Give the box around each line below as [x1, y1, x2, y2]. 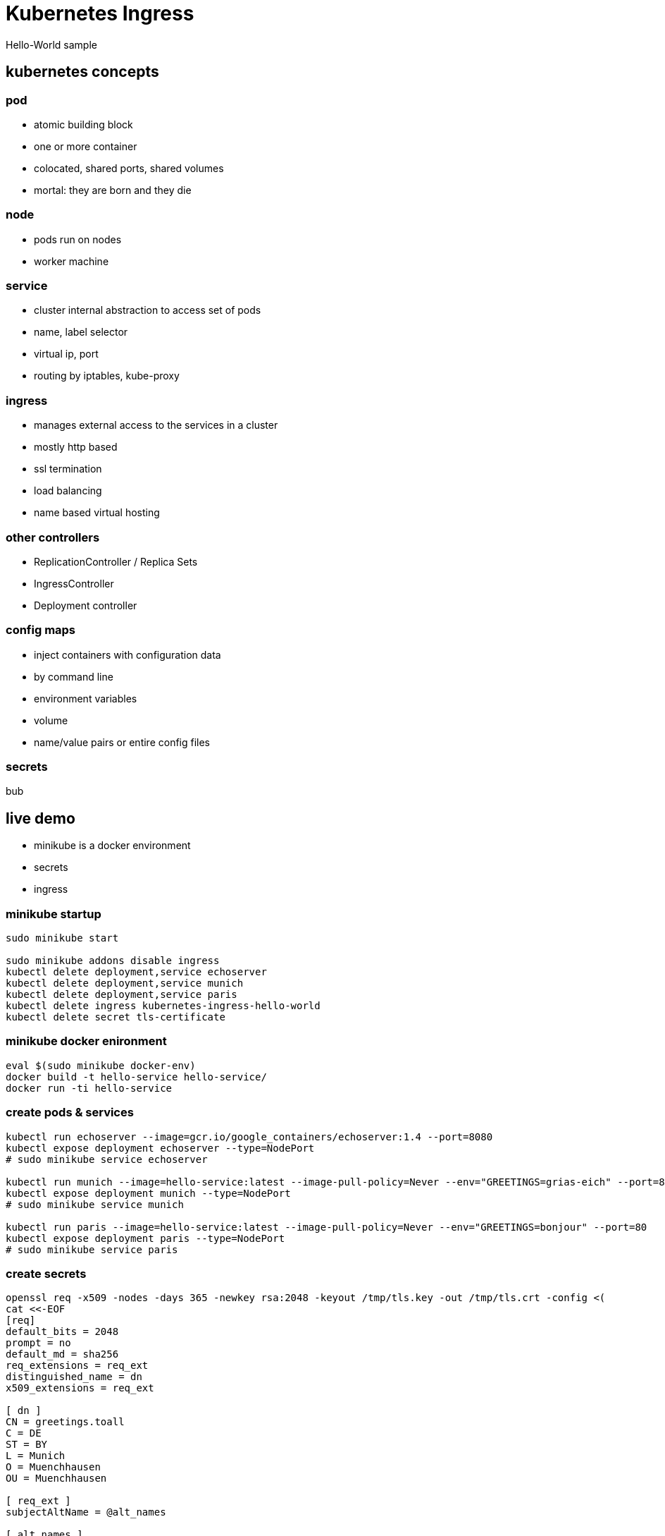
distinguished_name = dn [6, 1371, 142, 1383]
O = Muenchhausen [6, 1461, 101, 1473]
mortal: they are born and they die [34, 183, 192, 196]
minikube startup [6, 906, 101, 921]
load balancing [34, 484, 102, 497]
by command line [34, 670, 113, 683]
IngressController [34, 577, 114, 590]
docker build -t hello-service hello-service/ [6, 1071, 267, 1083]
